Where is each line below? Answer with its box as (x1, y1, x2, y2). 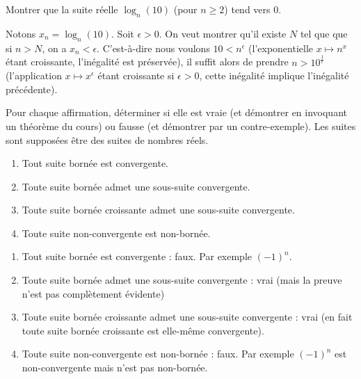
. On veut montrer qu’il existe (159, 26, 287, 40)
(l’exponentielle (248, 40, 314, 55)
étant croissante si (97, 68, 175, 83)
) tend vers (224, 2, 271, 16)
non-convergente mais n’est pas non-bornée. (22, 360, 208, 375)
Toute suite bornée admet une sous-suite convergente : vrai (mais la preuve (22, 273, 342, 287)
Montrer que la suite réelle (6, 2, 118, 16)
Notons (6, 26, 36, 40)
